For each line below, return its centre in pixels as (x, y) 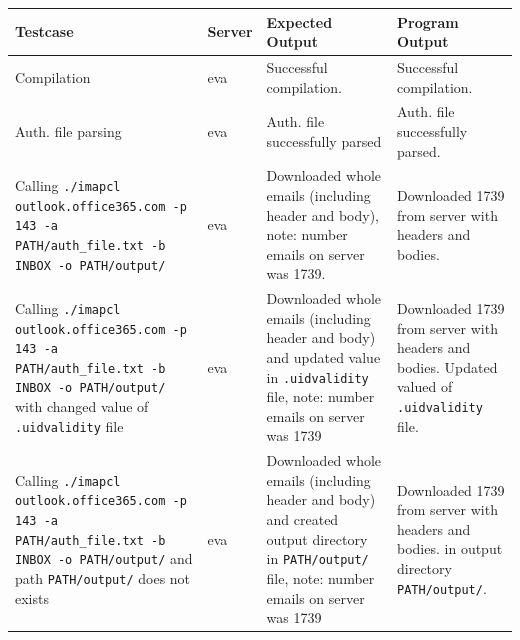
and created (302, 519)
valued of (425, 386)
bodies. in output (450, 548)
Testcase (44, 31)
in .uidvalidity (317, 376)
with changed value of (82, 406)
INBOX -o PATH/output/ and (104, 558)
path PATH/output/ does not (103, 578)
